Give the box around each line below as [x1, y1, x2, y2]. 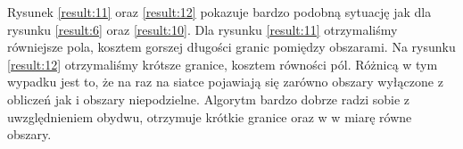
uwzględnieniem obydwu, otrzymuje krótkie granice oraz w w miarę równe [7, 107, 412, 126]
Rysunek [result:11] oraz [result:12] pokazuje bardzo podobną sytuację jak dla [7, 3, 432, 21]
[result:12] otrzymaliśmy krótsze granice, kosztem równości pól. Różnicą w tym [7, 54, 438, 73]
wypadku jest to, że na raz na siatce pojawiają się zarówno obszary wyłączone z [7, 72, 443, 91]
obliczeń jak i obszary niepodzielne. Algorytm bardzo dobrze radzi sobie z [7, 89, 410, 108]
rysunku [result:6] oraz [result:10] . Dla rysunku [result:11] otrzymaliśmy [7, 20, 398, 38]
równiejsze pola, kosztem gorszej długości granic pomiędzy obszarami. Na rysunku [7, 37, 456, 56]
